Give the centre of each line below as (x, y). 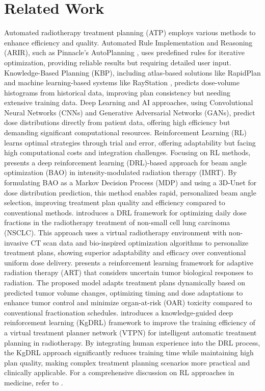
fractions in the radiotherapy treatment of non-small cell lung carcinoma (117, 222)
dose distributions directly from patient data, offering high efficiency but (117, 122)
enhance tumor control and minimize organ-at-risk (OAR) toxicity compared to (128, 302)
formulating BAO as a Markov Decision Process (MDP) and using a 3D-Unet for (130, 182)
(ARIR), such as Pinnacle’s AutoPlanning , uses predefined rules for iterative (124, 52)
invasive (16, 242)
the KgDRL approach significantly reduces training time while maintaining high (129, 352)
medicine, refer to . (34, 382)
